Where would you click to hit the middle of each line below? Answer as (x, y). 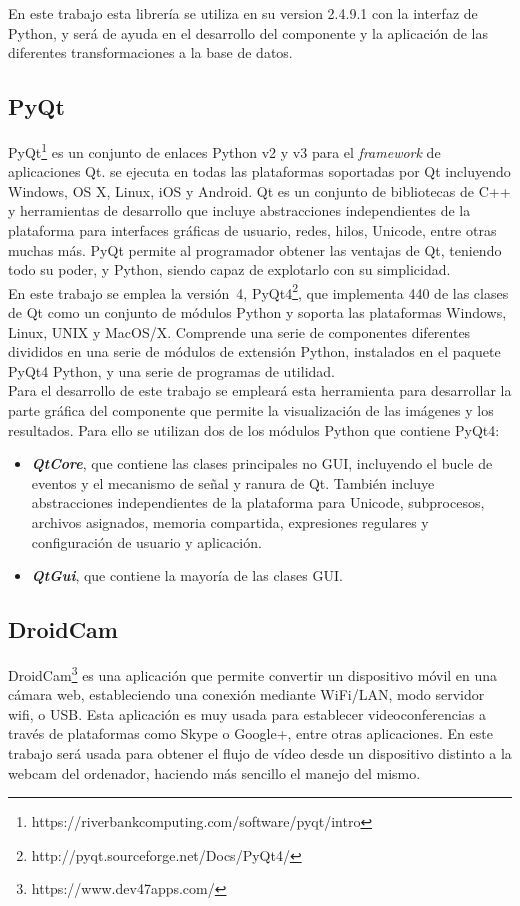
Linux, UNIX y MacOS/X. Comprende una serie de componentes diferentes (239, 331)
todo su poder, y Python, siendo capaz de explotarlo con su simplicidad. (229, 269)
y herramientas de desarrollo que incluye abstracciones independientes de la (239, 210)
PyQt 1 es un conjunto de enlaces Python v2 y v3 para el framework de (224, 150)
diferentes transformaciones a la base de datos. (150, 52)
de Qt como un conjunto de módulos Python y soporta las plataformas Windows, (257, 312)
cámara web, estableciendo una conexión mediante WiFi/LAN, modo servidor (246, 694)
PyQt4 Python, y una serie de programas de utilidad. (171, 370)
